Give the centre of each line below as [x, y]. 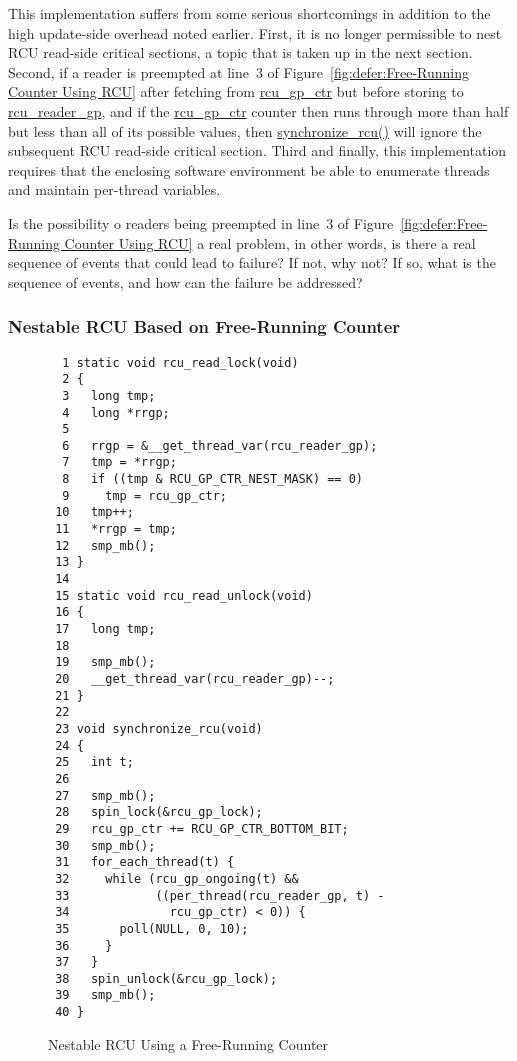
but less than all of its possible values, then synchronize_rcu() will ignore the [245, 130]
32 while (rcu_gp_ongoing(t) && [177, 878]
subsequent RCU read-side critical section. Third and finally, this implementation [257, 150]
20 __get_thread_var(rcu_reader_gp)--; [195, 679]
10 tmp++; [94, 512]
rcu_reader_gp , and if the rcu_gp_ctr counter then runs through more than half [258, 110]
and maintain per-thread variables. [114, 189]
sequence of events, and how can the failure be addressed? [185, 281]
